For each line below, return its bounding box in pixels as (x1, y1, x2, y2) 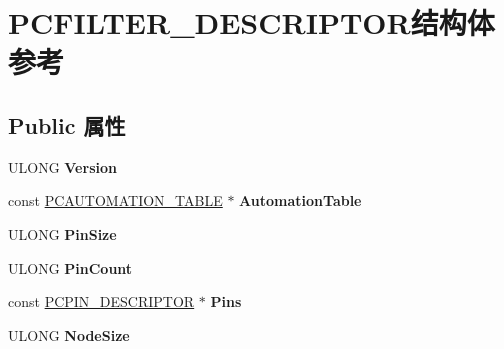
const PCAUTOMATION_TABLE (8, 190, 223, 211)
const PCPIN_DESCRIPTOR (8, 291, 195, 312)
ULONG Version (8, 156, 117, 177)
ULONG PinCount (8, 257, 133, 278)
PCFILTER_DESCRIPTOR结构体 (8, 2, 495, 43)
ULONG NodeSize (8, 324, 130, 345)
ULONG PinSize (8, 223, 117, 244)
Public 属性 (8, 109, 126, 140)
